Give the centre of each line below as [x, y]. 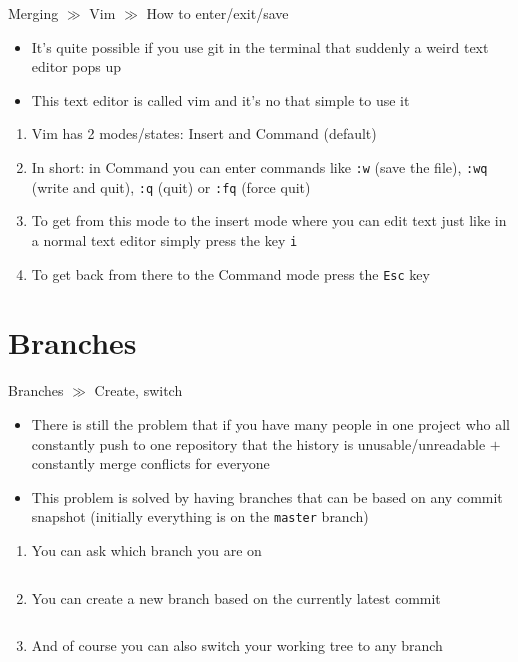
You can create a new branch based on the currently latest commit [236, 597]
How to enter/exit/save [217, 13]
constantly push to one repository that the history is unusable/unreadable [258, 443]
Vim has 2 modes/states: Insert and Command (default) [204, 133]
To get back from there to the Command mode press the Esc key [230, 273]
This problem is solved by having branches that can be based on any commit [267, 496]
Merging [33, 13]
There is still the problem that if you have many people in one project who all [271, 423]
